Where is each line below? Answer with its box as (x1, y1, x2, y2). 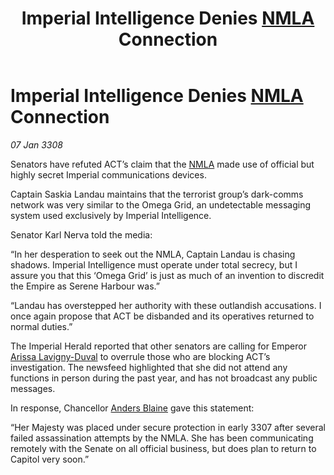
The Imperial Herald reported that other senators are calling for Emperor (10, 340, 307, 352)
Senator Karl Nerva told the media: (10, 228, 153, 241)
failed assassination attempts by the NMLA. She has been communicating (10, 432, 314, 444)
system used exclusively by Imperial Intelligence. (10, 209, 212, 221)
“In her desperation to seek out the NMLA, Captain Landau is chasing (10, 248, 296, 260)
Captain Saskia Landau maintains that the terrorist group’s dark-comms (10, 188, 304, 200)
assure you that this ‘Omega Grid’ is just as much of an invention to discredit (10, 269, 325, 281)
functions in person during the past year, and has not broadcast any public (10, 372, 318, 384)
